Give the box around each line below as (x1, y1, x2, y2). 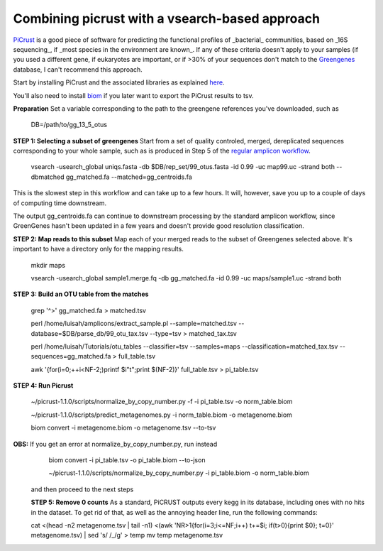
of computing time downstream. (13, 199, 107, 207)
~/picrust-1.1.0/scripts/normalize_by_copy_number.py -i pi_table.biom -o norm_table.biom (48, 469, 310, 477)
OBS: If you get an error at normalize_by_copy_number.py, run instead (13, 440, 218, 448)
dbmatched (30, 173, 65, 181)
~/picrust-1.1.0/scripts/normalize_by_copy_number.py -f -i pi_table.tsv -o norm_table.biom (30, 398, 293, 406)
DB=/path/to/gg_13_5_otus (30, 121, 108, 129)
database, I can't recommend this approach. (13, 65, 143, 74)
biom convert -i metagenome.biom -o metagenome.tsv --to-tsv (30, 423, 216, 432)
